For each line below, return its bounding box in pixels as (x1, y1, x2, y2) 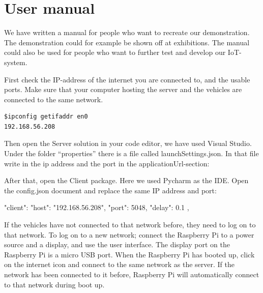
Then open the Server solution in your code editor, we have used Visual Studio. (4, 138, 252, 149)
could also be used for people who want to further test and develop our (4, 47, 226, 57)
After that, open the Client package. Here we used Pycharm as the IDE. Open (4, 175, 249, 186)
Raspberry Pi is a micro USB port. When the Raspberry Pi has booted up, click (4, 249, 255, 259)
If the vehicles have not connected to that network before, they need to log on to (4, 219, 256, 230)
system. (4, 56, 27, 67)
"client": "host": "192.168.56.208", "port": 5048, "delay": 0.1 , (4, 202, 189, 213)
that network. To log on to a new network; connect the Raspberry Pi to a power (4, 229, 254, 240)
